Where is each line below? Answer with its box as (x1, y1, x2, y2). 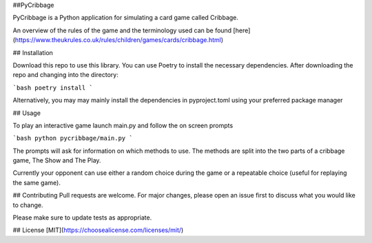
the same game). (12, 178, 61, 187)
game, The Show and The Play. (12, 156, 101, 165)
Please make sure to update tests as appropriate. (12, 213, 152, 222)
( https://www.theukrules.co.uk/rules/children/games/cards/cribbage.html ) (12, 36, 224, 44)
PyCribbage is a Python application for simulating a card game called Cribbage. (12, 14, 239, 22)
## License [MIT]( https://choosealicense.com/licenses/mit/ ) (12, 226, 184, 234)
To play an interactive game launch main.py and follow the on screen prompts (12, 121, 234, 129)
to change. (12, 200, 43, 209)
